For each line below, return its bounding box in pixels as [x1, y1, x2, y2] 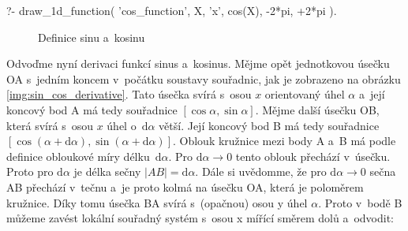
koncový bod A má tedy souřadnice [6, 101, 178, 117]
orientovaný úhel [264, 86, 345, 102]
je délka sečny [73, 163, 141, 180]
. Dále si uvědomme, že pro [195, 163, 327, 180]
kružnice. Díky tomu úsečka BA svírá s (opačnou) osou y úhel [6, 194, 308, 211]
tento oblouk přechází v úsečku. [235, 147, 391, 164]
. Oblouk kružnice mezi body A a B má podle [172, 132, 396, 149]
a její [358, 86, 385, 102]
